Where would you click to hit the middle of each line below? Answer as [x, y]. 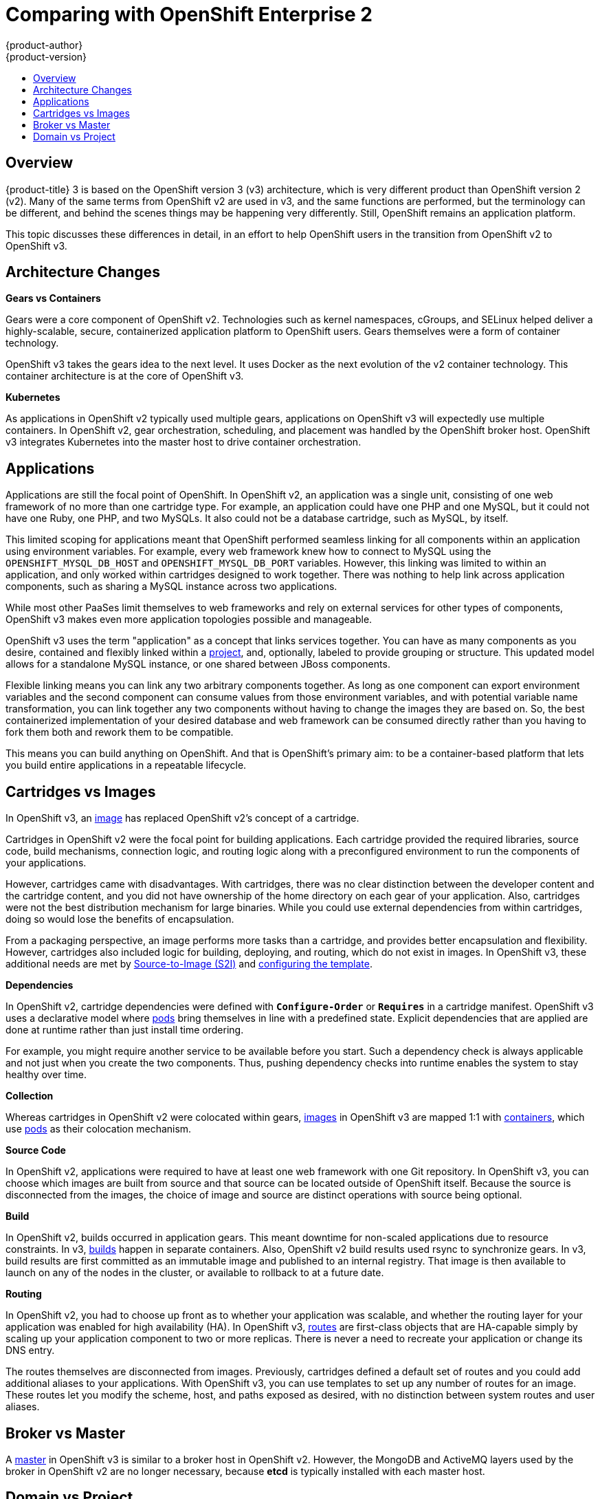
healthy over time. [46, 1075]
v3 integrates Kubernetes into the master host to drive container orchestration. [184, 442]
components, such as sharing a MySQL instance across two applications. [171, 587]
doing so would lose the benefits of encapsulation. [120, 919]
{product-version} [46, 56]
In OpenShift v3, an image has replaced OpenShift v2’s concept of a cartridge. [182, 818]
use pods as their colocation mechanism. [99, 1129]
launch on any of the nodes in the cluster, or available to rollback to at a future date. [195, 1273]
